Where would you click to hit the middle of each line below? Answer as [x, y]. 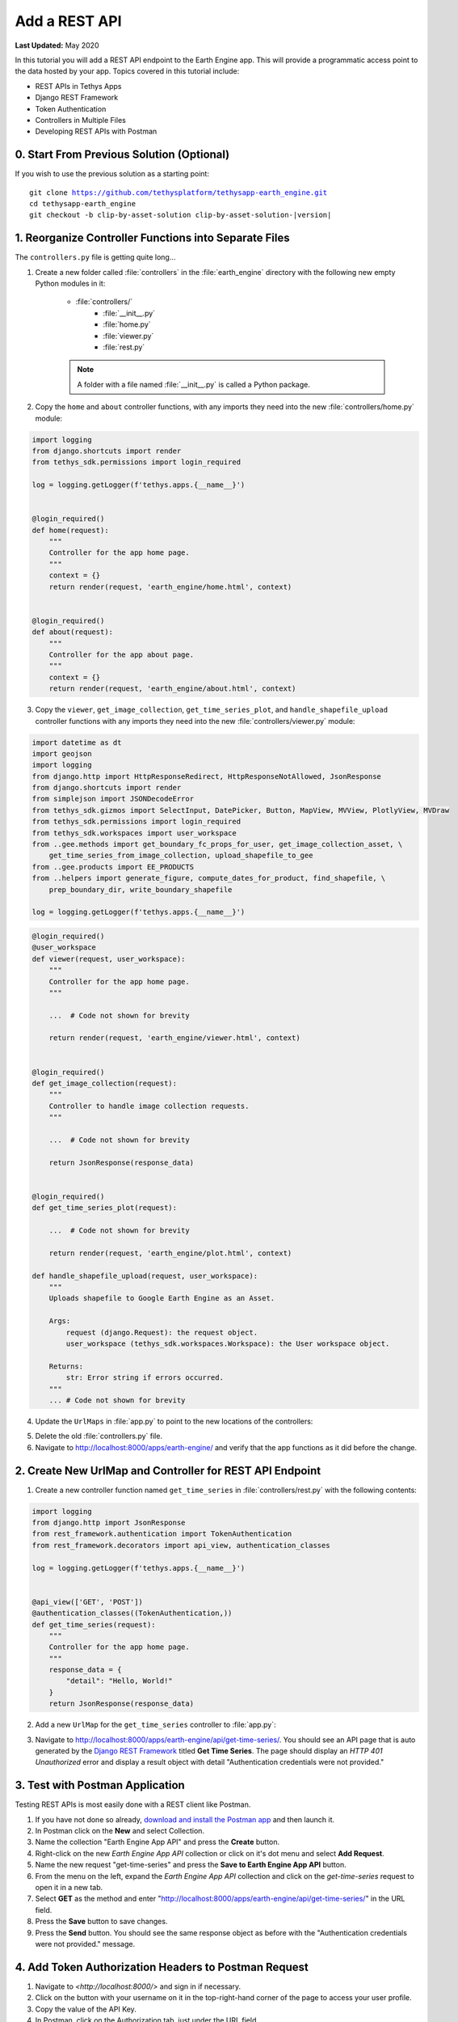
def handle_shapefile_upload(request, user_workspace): [145, 1275]
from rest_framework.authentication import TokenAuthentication [162, 1534]
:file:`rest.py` [124, 347]
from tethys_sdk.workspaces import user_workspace [134, 833]
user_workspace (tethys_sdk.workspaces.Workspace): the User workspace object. [228, 1344]
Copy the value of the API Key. [86, 2009]
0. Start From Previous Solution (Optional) [122, 155]
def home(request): [70, 530]
